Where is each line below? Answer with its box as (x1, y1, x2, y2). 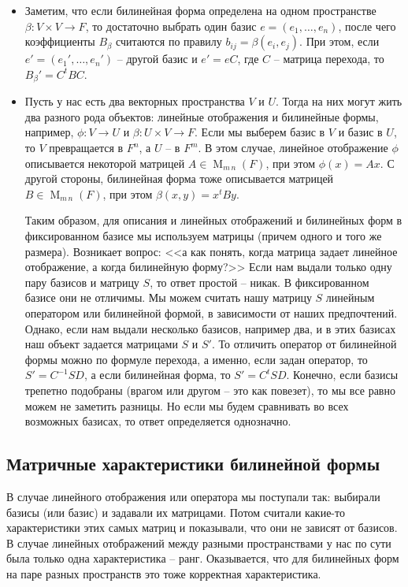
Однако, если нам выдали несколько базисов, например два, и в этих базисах (24, 320, 396, 336)
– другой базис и (117, 50, 198, 67)
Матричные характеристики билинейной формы (6, 451, 380, 476)
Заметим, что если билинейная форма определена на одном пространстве (24, 2, 376, 18)
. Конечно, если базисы (286, 366, 399, 383)
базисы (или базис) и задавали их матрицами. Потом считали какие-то (6, 503, 345, 520)
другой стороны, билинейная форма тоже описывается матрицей (24, 170, 334, 187)
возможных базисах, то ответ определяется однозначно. (24, 413, 291, 429)
